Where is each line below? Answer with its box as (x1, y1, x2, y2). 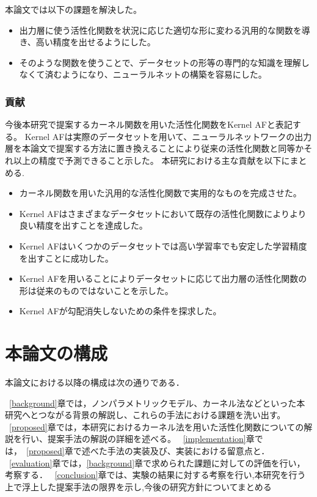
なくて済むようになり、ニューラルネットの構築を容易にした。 (19, 68, 267, 81)
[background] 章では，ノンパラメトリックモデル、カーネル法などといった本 (9, 396, 305, 409)
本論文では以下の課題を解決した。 (5, 3, 142, 15)
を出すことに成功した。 (19, 251, 114, 264)
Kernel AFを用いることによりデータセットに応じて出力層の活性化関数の (19, 272, 307, 285)
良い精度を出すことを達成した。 (19, 219, 148, 232)
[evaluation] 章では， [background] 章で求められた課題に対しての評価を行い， (9, 456, 305, 469)
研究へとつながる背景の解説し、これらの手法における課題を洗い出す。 (5, 408, 286, 421)
